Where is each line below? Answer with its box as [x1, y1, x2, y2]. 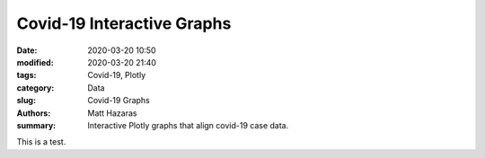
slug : [16, 95, 36, 106]
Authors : [16, 108, 51, 118]
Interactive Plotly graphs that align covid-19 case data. [87, 119, 289, 130]
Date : [16, 45, 38, 56]
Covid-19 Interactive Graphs [16, 13, 232, 33]
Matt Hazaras [87, 108, 137, 118]
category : [16, 82, 55, 93]
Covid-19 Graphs [87, 95, 150, 106]
